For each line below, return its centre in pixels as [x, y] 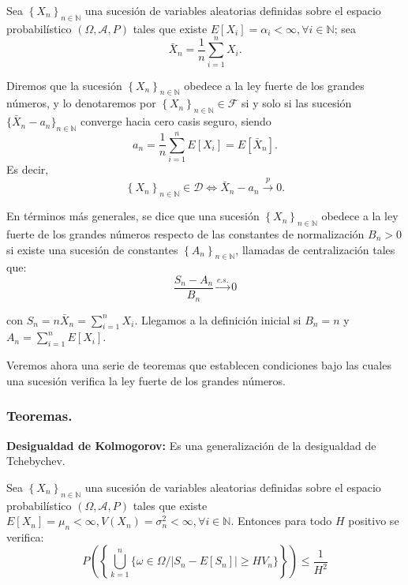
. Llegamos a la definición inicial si [218, 319]
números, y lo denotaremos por [81, 103]
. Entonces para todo [281, 521]
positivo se [374, 521]
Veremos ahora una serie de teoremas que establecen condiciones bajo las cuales [199, 365]
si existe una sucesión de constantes [92, 249]
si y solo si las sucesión [297, 103]
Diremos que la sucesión [64, 85]
